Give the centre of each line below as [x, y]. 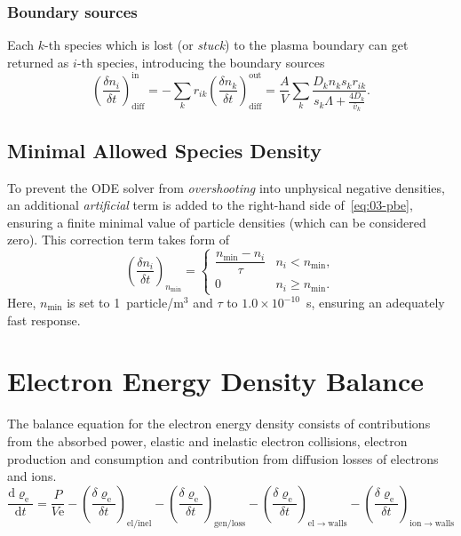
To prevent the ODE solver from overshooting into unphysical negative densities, [226, 187]
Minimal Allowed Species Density [165, 150]
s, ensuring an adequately [375, 303]
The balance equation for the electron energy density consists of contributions [219, 424]
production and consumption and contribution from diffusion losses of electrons [223, 458]
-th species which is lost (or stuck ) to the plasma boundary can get [227, 45]
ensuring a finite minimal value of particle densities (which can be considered [217, 222]
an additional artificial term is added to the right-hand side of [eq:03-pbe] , [210, 205]
